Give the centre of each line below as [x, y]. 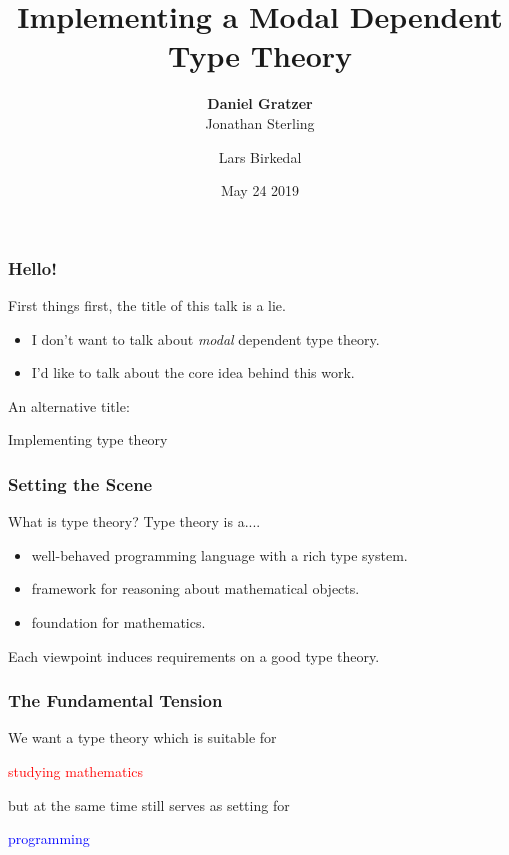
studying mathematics [76, 770]
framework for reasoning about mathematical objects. [195, 588]
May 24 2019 [260, 190]
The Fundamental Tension [115, 700]
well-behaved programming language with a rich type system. [219, 554]
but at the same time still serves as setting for [149, 804]
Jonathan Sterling [260, 122]
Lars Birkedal [260, 156]
